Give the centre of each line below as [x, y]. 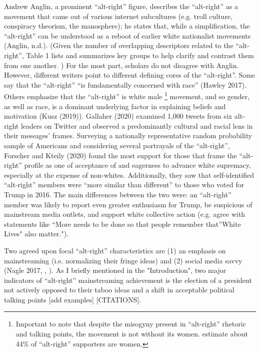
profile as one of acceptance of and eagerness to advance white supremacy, [137, 165]
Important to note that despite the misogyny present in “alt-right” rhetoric [131, 324]
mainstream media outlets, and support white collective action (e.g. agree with [125, 214]
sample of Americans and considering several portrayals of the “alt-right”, [117, 145]
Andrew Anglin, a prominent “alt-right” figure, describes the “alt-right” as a [121, 6]
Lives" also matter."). [36, 234]
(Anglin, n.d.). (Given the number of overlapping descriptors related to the [119, 45]
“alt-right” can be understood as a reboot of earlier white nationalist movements [127, 35]
